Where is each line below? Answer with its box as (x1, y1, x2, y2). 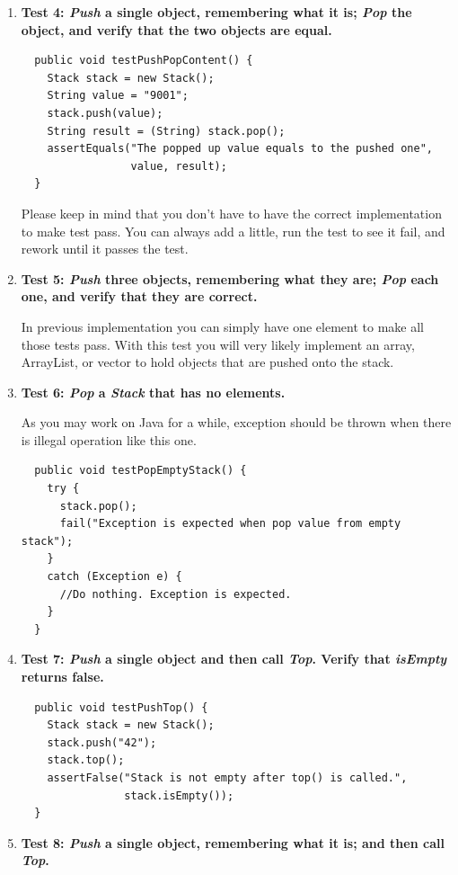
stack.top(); (47, 754, 125, 767)
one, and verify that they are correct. (21, 287, 258, 306)
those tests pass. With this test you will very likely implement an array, (21, 335, 415, 353)
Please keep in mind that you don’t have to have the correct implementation (21, 203, 442, 222)
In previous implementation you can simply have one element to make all (21, 317, 424, 335)
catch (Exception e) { (47, 570, 182, 584)
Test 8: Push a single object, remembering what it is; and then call (21, 833, 445, 852)
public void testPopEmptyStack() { (34, 464, 247, 478)
